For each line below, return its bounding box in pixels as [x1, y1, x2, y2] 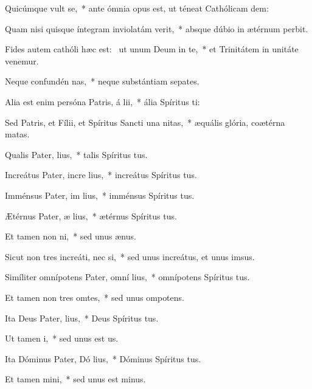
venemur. [5, 54, 39, 67]
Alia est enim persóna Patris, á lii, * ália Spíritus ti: [5, 95, 200, 108]
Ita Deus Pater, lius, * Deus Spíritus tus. [5, 311, 159, 324]
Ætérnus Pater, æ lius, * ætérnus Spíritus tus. [5, 209, 177, 222]
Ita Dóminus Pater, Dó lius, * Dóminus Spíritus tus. [5, 352, 201, 365]
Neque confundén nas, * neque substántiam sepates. [5, 75, 199, 88]
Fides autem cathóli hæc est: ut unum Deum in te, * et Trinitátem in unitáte [5, 43, 299, 55]
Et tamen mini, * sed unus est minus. [5, 373, 146, 385]
